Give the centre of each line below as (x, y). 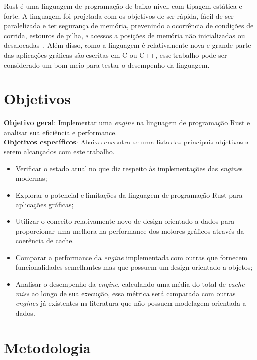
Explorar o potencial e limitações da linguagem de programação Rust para (129, 194)
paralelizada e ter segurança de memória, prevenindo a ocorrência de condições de (129, 26)
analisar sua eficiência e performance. (61, 132)
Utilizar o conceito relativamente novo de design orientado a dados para (125, 221)
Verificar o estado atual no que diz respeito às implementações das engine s (129, 168)
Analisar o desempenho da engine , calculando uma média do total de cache (130, 284)
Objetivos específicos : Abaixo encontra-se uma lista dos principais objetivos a (126, 142)
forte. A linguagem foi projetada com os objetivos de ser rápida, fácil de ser (119, 16)
